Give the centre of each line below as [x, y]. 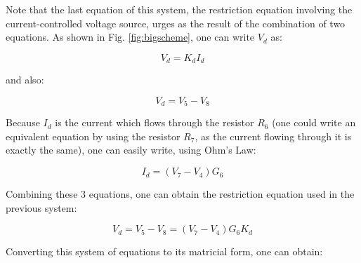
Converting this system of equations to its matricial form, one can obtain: [164, 251]
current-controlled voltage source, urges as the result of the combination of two [176, 23]
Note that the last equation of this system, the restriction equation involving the [179, 9]
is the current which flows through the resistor [155, 122]
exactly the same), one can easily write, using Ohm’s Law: [131, 150]
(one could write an [314, 122]
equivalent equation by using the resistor [93, 136]
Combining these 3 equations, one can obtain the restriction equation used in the [180, 194]
